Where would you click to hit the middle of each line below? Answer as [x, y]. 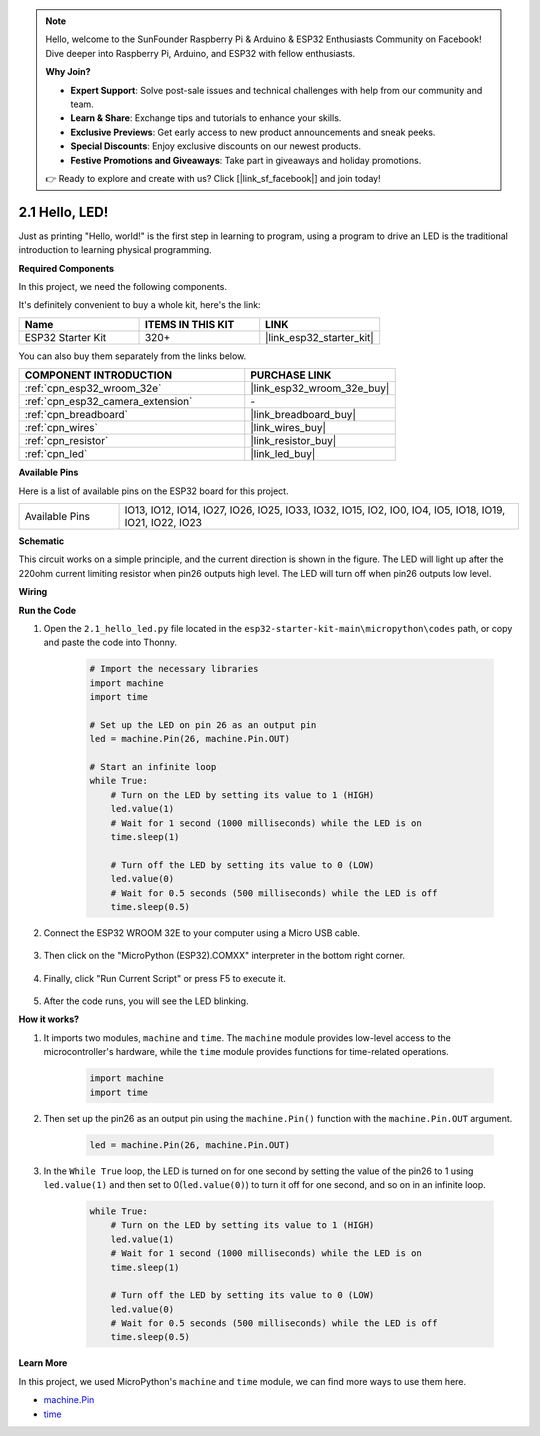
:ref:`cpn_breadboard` [76, 415]
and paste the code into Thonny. [110, 642]
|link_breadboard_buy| [303, 415]
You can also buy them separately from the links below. [132, 356]
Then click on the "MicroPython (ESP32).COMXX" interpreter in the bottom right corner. [224, 956]
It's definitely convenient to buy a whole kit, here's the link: [139, 305]
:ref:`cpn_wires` [61, 428]
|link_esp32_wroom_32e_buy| [320, 388]
